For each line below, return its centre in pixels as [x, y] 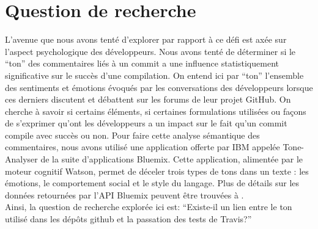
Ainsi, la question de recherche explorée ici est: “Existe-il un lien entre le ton [149, 207]
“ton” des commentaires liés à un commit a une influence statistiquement [142, 63]
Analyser [21, 159]
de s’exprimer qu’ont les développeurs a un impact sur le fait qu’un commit [146, 123]
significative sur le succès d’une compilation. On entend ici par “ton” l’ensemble [154, 75]
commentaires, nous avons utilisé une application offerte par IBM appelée [142, 147]
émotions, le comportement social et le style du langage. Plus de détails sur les [152, 183]
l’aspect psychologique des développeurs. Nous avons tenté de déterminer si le [150, 51]
